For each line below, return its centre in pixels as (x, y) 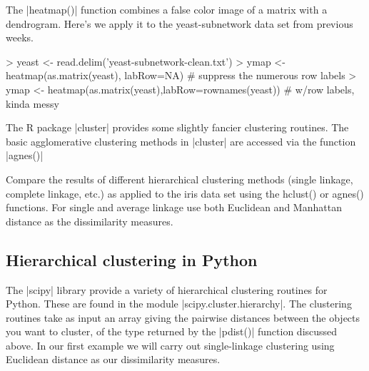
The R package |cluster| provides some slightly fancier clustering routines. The (177, 127)
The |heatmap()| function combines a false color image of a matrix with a (167, 9)
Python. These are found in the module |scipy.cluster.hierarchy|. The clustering (179, 304)
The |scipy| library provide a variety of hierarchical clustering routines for (167, 289)
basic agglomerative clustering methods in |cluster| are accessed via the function (181, 141)
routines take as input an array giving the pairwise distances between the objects (183, 317)
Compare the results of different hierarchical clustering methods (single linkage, (180, 179)
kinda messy (32, 103)
